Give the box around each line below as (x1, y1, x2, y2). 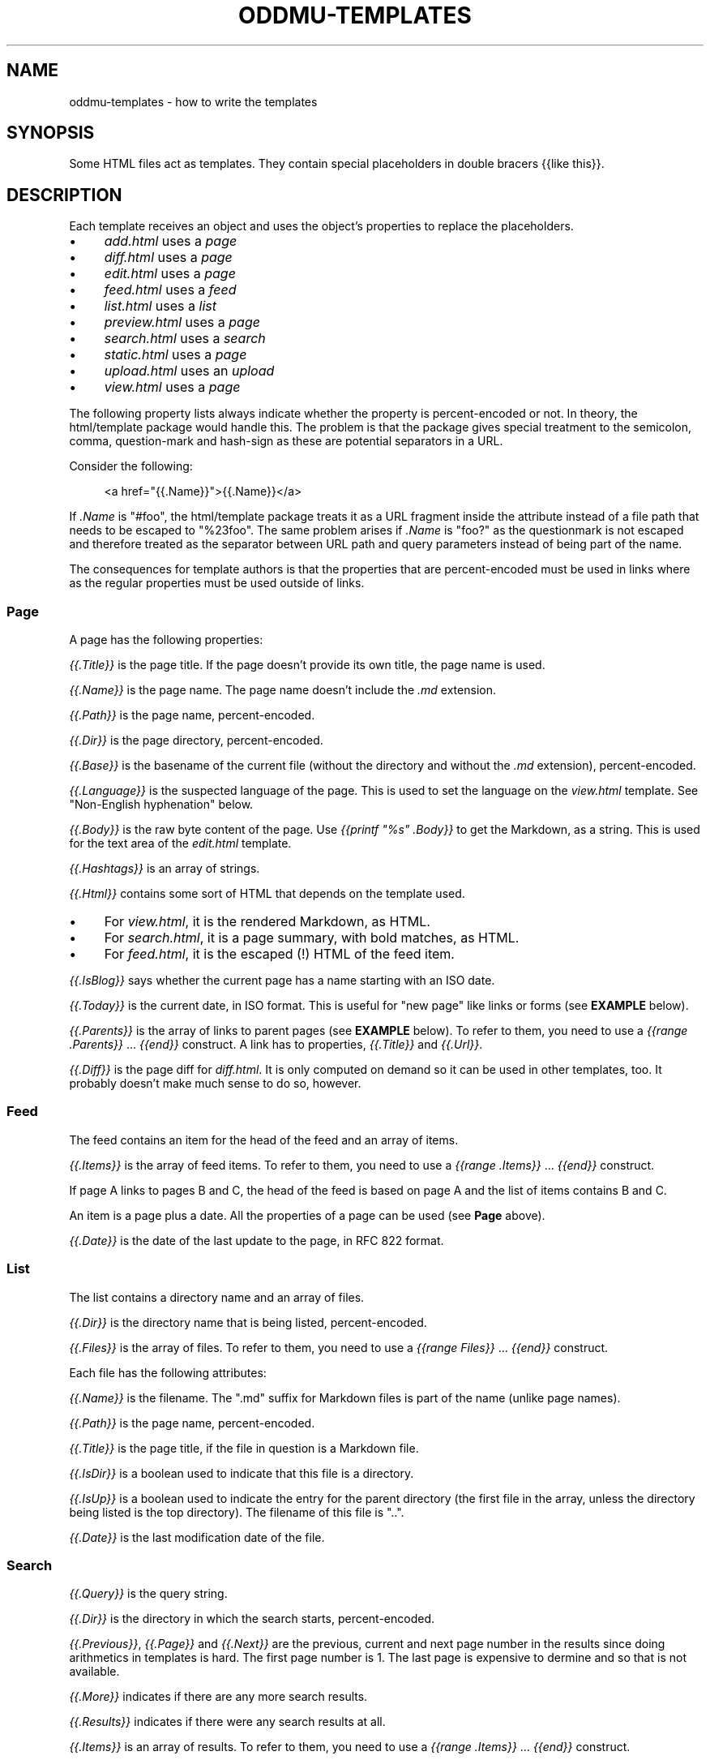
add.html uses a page (104, 233, 237, 250)
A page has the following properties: (69, 633, 263, 647)
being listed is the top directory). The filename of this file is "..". (69, 1505, 404, 1519)
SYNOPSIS (6, 122, 95, 144)
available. (69, 1664, 120, 1679)
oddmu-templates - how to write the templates (69, 94, 318, 109)
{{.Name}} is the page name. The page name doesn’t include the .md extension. (69, 683, 496, 698)
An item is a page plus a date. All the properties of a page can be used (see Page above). (69, 1208, 545, 1222)
